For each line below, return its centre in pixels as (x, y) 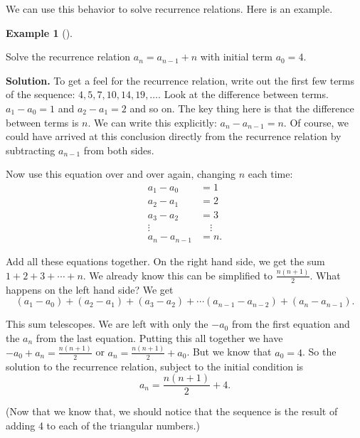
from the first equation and (291, 324)
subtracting (31, 150)
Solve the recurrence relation (68, 57)
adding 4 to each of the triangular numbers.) (103, 425)
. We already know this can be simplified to (178, 275)
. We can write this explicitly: (152, 122)
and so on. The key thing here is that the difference (242, 108)
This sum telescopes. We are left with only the (107, 324)
